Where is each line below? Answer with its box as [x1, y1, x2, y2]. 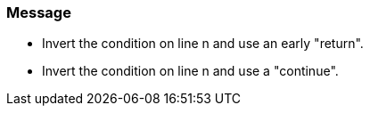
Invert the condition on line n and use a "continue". [42, 63, 339, 79]
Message [6, 4, 71, 21]
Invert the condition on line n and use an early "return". [42, 36, 364, 52]
